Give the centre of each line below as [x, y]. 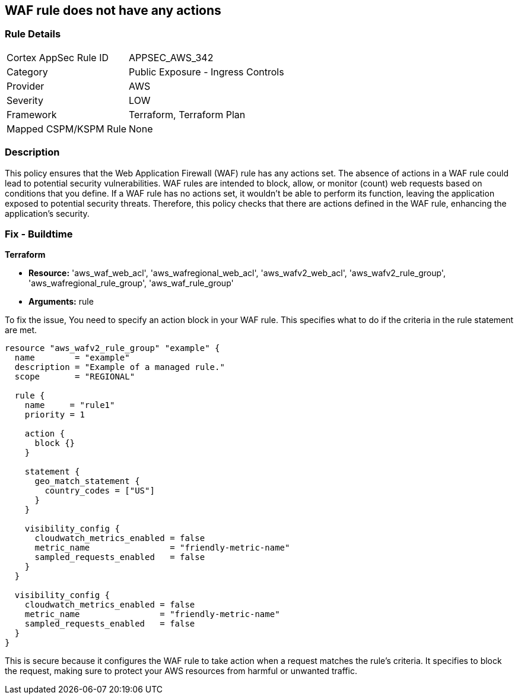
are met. [21, 330]
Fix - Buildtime [39, 234]
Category [27, 72]
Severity [25, 100]
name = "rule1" [70, 405]
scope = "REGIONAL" [75, 377]
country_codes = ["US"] [100, 491]
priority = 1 [55, 415]
